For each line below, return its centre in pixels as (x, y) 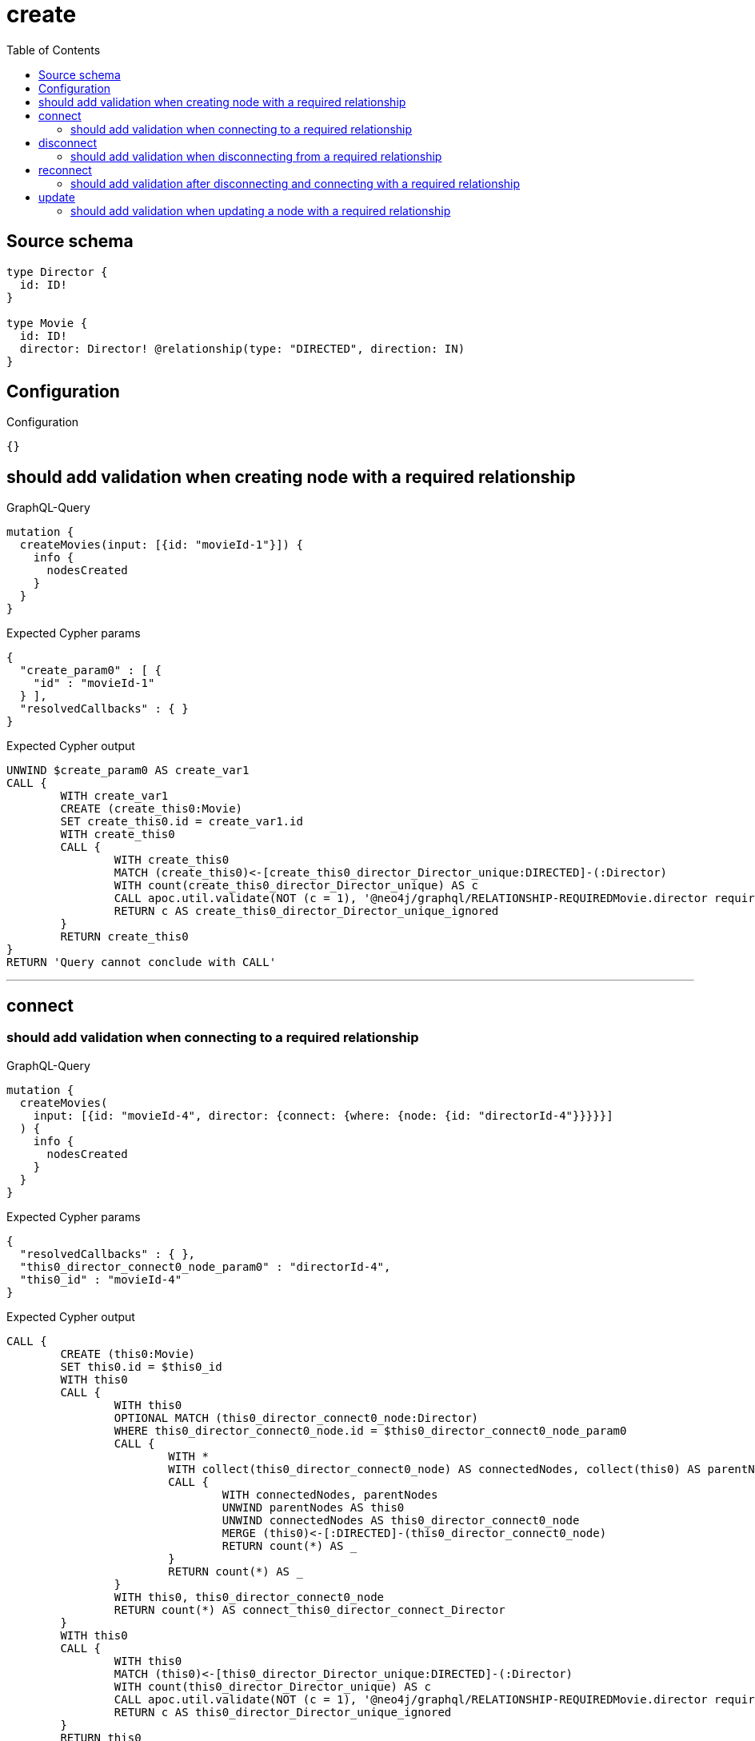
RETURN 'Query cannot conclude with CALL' (142, 962)
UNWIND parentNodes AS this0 (313, 1507)
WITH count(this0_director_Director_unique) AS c (273, 1686)
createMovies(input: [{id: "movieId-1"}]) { (161, 545)
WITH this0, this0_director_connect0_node (249, 1597)
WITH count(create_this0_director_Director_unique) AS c (296, 886)
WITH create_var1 (114, 796)
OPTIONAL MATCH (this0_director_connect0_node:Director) (296, 1418)
